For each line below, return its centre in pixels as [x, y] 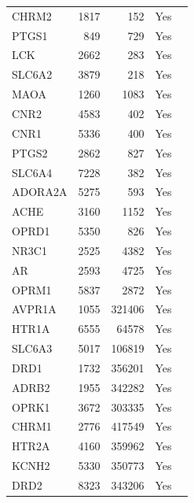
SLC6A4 [32, 172]
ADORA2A [40, 192]
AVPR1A [34, 309]
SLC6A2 [32, 74]
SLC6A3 [32, 348]
